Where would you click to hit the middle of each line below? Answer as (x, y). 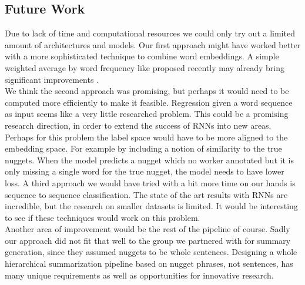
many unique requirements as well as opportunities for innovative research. (139, 275)
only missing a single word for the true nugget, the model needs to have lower (145, 171)
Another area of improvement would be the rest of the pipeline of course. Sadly (148, 229)
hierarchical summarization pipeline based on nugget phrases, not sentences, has (149, 264)
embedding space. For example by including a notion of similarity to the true (143, 148)
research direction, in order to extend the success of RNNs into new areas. (138, 125)
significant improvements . (52, 79)
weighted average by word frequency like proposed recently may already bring (145, 67)
